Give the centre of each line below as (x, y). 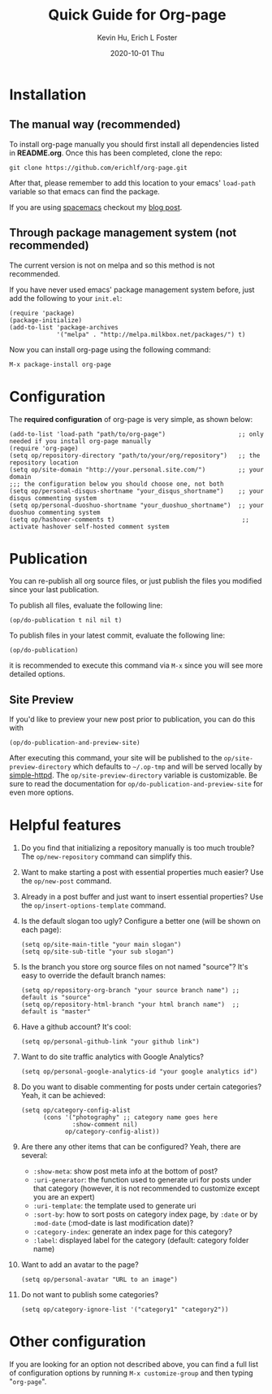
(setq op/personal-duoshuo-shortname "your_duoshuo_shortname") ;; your (137, 505)
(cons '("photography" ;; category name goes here (130, 1117)
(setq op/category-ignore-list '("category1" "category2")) (125, 1310)
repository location (44, 462)
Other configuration (78, 1342)
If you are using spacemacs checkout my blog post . (96, 207)
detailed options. (37, 674)
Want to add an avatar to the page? (80, 1265)
